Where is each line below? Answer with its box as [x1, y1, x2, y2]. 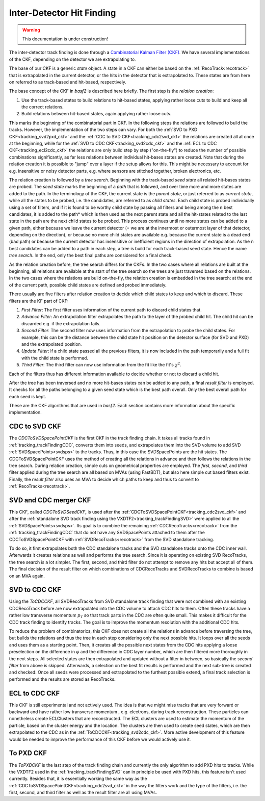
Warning [22, 27, 40, 33]
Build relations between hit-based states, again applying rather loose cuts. [21, 111, 172, 117]
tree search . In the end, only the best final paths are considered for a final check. [9, 253, 173, 258]
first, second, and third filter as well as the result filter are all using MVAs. [9, 790, 157, 796]
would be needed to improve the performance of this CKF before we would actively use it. [9, 736, 191, 742]
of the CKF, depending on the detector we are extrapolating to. [9, 56, 136, 62]
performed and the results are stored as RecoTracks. [9, 676, 116, 682]
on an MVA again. [9, 573, 45, 579]
